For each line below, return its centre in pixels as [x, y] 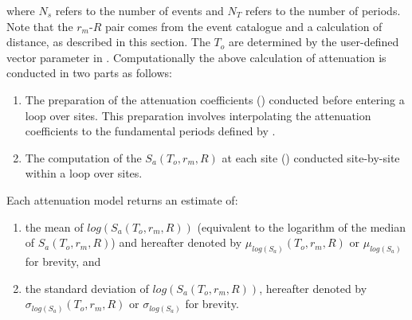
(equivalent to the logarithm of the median [301, 226]
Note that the [40, 26]
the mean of [54, 226]
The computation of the [83, 157]
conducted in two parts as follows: [89, 73]
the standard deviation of [87, 288]
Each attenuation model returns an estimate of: [122, 199]
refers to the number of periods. [323, 10]
